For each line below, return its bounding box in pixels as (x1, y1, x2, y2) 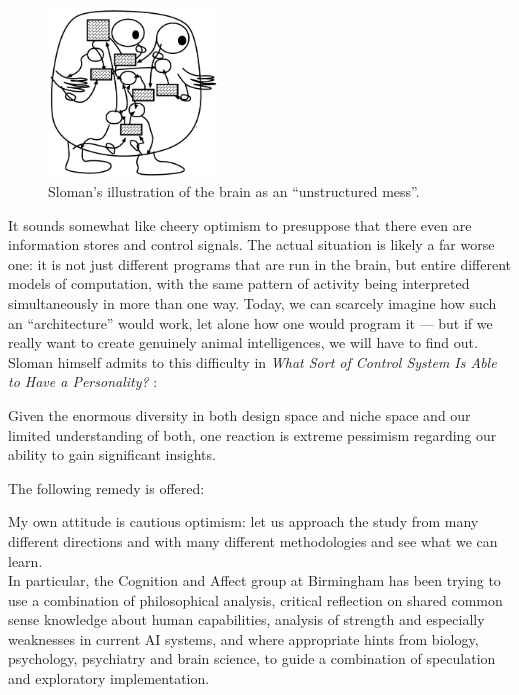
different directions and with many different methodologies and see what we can (8, 530, 498, 551)
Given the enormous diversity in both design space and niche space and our (8, 404, 471, 425)
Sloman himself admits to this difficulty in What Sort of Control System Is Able (8, 351, 497, 372)
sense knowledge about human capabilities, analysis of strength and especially (8, 609, 485, 630)
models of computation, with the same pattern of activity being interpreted (8, 273, 470, 294)
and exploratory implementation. (8, 668, 210, 689)
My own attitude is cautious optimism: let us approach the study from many (8, 511, 479, 532)
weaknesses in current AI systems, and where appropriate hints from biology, (8, 628, 479, 649)
